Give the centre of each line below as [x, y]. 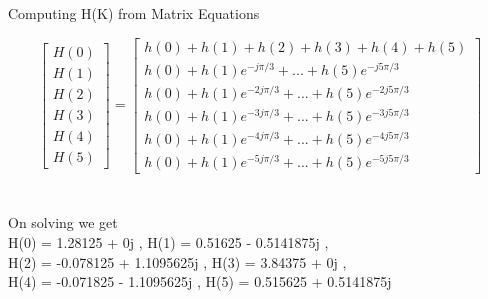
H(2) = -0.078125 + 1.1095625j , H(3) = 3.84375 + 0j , [177, 261]
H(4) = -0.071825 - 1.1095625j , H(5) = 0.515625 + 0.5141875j [200, 281]
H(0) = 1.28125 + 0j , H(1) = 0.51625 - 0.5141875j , [168, 241]
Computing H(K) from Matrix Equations [134, 13]
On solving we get [63, 222]
